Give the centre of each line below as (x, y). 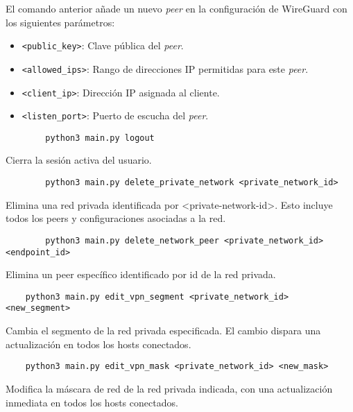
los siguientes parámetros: (60, 22)
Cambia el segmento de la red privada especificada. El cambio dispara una (163, 331)
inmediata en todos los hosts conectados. (92, 402)
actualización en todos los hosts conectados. (98, 344)
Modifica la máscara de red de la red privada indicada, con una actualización (169, 388)
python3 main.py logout (100, 138)
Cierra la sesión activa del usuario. (79, 160)
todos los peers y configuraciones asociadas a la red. (116, 218)
